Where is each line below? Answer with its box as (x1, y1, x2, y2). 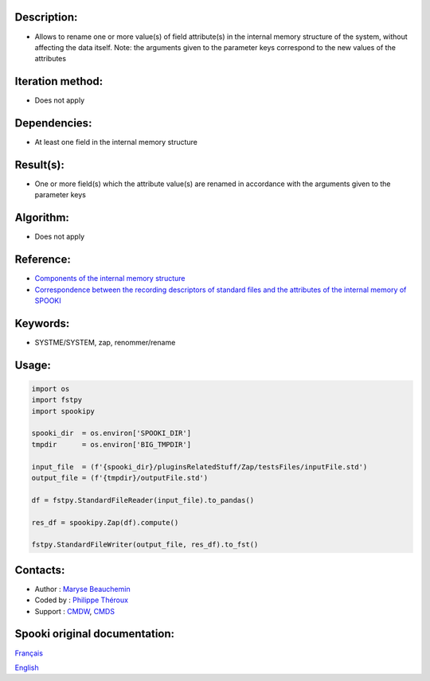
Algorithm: (14, 211, 69, 224)
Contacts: (14, 563, 65, 577)
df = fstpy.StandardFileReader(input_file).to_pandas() (31, 496, 255, 504)
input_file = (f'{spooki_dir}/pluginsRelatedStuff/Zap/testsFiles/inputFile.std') (31, 462, 368, 471)
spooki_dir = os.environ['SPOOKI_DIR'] (31, 429, 191, 438)
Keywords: (14, 317, 70, 330)
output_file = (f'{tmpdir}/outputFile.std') (31, 473, 209, 483)
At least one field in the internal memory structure (34, 138, 198, 147)
